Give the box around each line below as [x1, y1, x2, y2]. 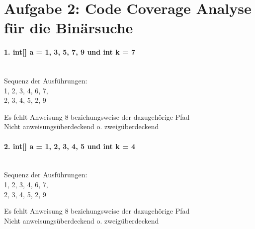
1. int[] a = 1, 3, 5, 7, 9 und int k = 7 [4, 47, 135, 57]
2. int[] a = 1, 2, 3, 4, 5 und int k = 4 [4, 141, 135, 151]
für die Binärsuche [4, 17, 133, 38]
